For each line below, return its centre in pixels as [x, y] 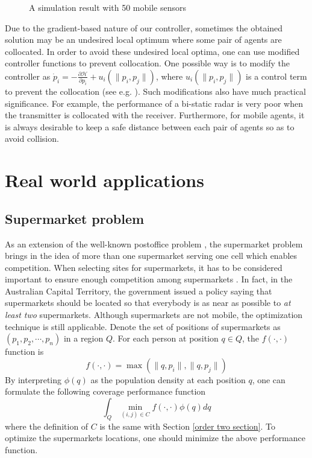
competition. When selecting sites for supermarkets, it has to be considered [144, 267]
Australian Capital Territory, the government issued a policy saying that [139, 291]
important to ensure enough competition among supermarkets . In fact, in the [149, 279]
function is [24, 351]
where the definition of [47, 426]
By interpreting [33, 379]
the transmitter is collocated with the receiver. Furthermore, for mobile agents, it [155, 115]
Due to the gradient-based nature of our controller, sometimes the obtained [144, 27]
